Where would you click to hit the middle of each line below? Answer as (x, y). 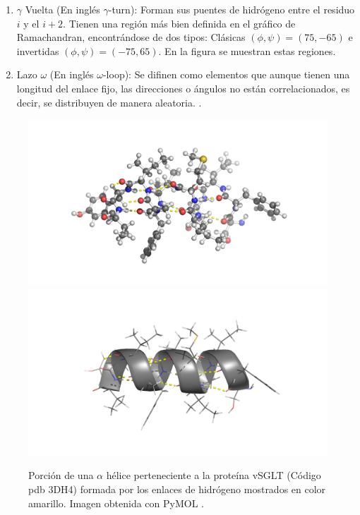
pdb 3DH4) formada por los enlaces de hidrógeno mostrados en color (177, 489)
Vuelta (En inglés (62, 9)
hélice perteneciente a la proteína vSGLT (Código (214, 475)
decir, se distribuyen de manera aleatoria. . (109, 102)
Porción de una (61, 475)
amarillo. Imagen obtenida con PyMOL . (116, 503)
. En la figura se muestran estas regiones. (247, 50)
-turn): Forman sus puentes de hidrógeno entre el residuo (232, 9)
